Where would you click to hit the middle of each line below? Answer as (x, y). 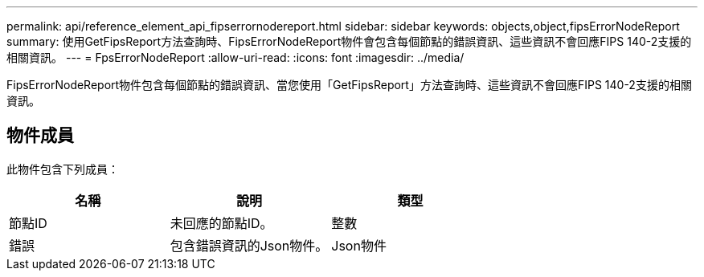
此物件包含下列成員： (63, 169)
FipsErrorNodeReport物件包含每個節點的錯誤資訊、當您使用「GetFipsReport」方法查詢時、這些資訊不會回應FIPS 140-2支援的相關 (349, 85)
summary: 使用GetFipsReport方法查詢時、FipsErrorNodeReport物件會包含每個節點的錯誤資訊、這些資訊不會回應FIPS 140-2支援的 (349, 41)
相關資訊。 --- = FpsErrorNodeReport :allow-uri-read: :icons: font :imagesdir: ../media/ (235, 57)
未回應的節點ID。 (221, 223)
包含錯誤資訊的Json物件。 (249, 245)
